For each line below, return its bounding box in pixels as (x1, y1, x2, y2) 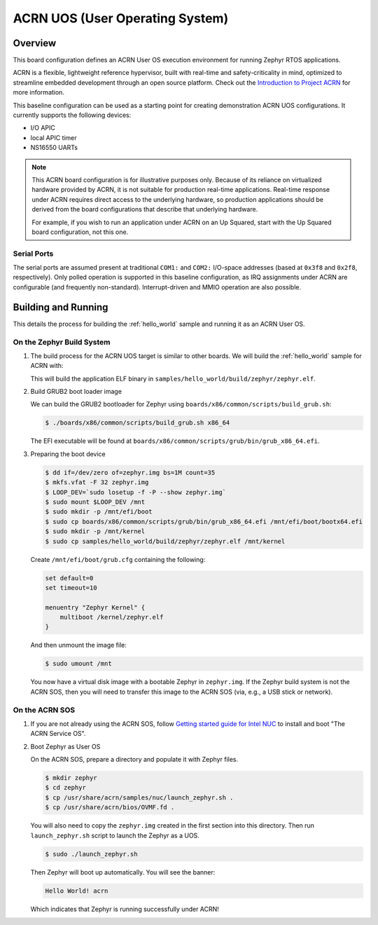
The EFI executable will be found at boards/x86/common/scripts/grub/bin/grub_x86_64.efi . (30, 437, 320, 445)
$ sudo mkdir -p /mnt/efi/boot (45, 508, 153, 516)
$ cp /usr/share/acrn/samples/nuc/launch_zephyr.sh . (45, 793, 234, 802)
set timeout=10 (45, 584, 97, 591)
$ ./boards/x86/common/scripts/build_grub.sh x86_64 (45, 419, 230, 427)
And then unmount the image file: (30, 641, 127, 650)
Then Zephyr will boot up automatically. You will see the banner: (30, 868, 216, 876)
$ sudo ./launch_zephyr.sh (45, 850, 138, 858)
